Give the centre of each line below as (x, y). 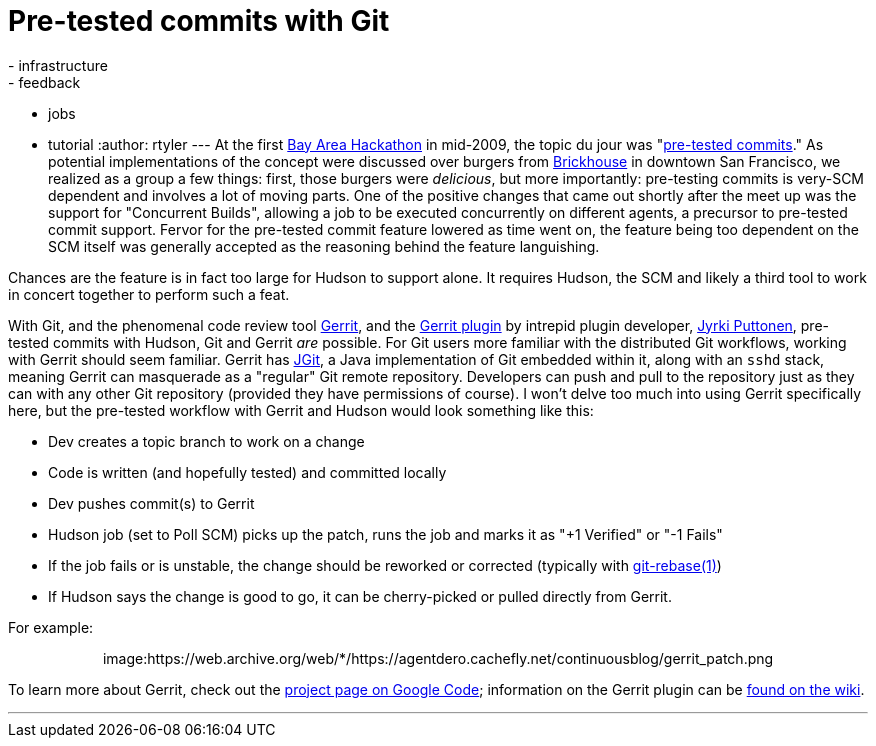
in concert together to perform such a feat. (149, 294)
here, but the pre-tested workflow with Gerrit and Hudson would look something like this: (301, 410)
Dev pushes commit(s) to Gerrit (151, 503)
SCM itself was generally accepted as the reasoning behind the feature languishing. (324, 246)
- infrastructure (58, 65)
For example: (51, 627)
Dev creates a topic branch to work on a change (206, 441)
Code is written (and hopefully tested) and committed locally (247, 472)
